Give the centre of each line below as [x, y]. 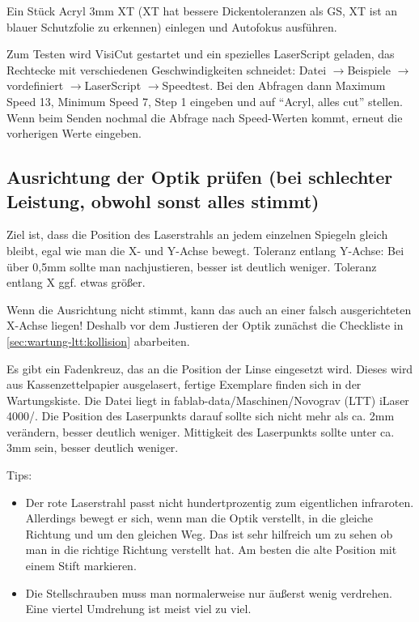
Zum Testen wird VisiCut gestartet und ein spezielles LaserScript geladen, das [201, 54]
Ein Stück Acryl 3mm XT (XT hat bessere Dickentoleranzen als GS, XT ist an [202, 11]
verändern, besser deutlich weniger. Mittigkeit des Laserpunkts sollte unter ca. [201, 431]
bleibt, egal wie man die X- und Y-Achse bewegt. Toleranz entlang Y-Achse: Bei [205, 250]
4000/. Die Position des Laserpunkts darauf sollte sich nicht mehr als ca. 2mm [201, 416]
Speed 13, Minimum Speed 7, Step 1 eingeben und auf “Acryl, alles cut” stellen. [205, 101]
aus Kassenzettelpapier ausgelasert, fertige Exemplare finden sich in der [184, 384]
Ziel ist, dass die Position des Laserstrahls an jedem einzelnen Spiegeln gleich [197, 234]
